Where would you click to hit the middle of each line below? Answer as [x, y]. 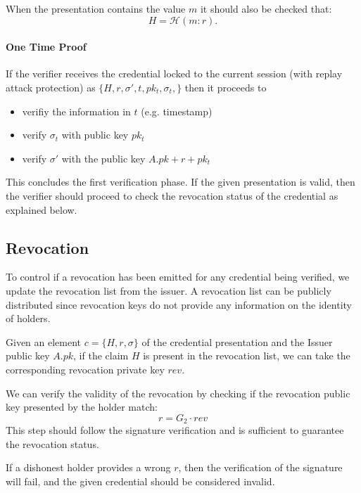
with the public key [103, 158]
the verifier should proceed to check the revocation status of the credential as [172, 195]
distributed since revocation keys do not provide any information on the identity [179, 304]
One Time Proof [46, 47]
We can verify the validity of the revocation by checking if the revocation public [178, 393]
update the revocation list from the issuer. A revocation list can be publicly [169, 290]
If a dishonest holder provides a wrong [88, 467]
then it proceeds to [226, 87]
